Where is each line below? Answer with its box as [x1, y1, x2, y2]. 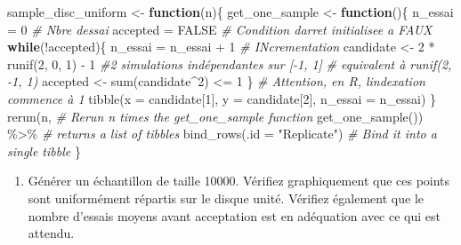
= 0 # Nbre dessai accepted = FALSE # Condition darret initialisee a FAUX [7, 20, 433, 38]
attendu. [28, 224, 75, 242]
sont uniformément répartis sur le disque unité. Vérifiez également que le [28, 188, 424, 207]
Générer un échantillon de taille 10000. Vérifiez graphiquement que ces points [28, 171, 450, 190]
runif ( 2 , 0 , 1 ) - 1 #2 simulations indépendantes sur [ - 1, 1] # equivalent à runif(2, [7, 54, 452, 73]
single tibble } [7, 141, 81, 160]
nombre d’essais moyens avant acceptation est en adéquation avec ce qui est [28, 206, 441, 225]
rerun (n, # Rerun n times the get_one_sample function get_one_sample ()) [7, 107, 424, 125]
